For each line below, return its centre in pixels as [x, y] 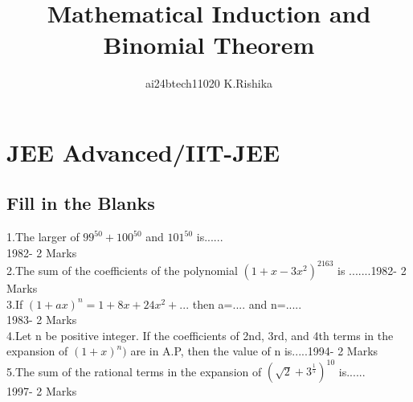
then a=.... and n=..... [247, 304]
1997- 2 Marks [42, 391]
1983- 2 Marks [42, 320]
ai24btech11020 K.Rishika [209, 83]
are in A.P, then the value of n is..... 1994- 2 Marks [254, 351]
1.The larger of [43, 237]
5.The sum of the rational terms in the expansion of [134, 371]
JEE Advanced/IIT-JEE [143, 152]
